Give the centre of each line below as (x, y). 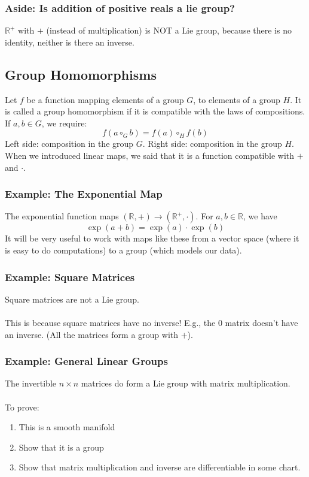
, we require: (64, 123)
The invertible (30, 383)
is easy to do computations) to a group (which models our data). (123, 250)
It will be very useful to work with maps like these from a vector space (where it (152, 238)
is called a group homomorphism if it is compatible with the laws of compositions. (155, 111)
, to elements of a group (237, 99)
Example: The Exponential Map (84, 194)
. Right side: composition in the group (212, 144)
